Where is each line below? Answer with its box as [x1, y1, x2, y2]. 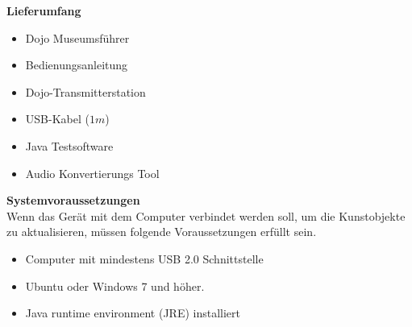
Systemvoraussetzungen [6, 192, 140, 209]
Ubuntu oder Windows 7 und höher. [25, 277, 205, 294]
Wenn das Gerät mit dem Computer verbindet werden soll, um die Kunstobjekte [6, 207, 406, 224]
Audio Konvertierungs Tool [25, 164, 160, 181]
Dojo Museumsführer [25, 29, 130, 46]
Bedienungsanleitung [25, 56, 128, 73]
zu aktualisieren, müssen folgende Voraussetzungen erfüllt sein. [6, 223, 317, 240]
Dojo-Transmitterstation [25, 83, 146, 100]
